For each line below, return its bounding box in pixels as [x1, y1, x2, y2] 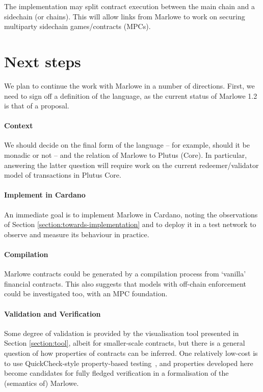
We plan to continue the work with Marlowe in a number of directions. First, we [4, 80, 255, 91]
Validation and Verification [4, 308, 101, 319]
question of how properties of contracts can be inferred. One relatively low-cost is [4, 348, 258, 358]
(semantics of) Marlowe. [4, 377, 79, 388]
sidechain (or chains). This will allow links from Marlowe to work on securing [4, 11, 245, 21]
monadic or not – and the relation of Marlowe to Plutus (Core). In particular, [4, 150, 247, 160]
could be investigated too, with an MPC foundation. [4, 288, 168, 299]
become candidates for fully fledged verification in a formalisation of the [4, 368, 229, 378]
